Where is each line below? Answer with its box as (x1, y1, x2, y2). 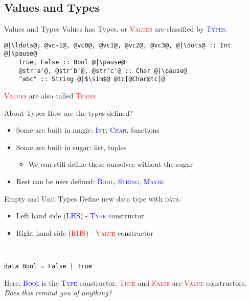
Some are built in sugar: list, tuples (16, 141, 127, 152)
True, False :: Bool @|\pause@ (18, 59, 125, 66)
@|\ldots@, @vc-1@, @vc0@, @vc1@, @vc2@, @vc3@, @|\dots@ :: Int (4, 41, 231, 49)
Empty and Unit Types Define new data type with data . (4, 193, 181, 204)
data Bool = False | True (4, 263, 92, 270)
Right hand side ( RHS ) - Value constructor (16, 227, 153, 238)
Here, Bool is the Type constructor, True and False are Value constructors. (4, 277, 247, 288)
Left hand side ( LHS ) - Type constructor (16, 210, 144, 221)
